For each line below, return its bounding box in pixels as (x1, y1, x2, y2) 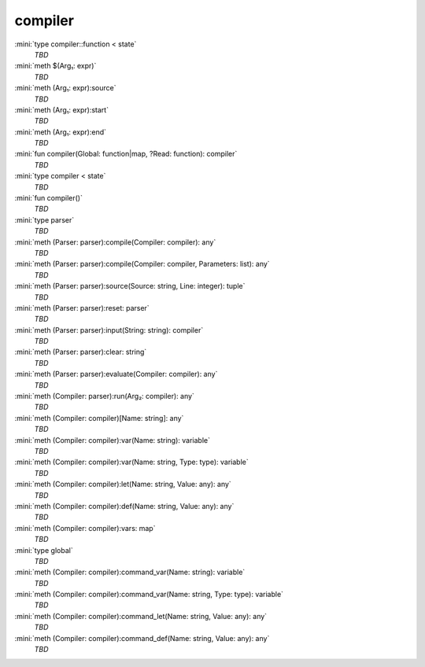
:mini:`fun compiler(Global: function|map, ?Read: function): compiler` (14, 149, 238, 159)
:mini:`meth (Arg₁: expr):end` (14, 127, 106, 137)
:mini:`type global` (14, 545, 74, 555)
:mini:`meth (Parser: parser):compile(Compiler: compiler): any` (14, 237, 216, 247)
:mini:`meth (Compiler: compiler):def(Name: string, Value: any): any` (14, 501, 235, 510)
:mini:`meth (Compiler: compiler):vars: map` (14, 523, 156, 532)
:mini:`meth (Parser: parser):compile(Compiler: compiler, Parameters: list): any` (14, 260, 271, 269)
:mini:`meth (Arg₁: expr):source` (14, 83, 116, 93)
